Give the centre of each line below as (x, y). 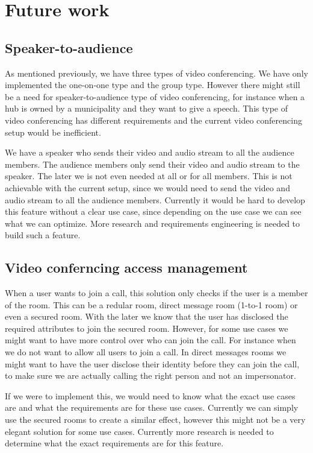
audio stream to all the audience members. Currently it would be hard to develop (155, 199)
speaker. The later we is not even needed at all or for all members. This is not (149, 176)
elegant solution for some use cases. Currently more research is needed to (139, 431)
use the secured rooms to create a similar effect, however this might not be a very (155, 420)
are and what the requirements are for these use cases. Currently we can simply (152, 407)
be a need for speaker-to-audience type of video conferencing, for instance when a (155, 96)
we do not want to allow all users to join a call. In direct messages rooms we (146, 352)
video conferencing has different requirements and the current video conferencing (153, 120)
